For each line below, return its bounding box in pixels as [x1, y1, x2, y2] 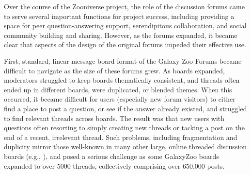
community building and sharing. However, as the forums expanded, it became [4, 30, 237, 40]
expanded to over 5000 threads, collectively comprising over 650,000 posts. [4, 160, 225, 171]
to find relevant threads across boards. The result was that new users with [4, 113, 225, 123]
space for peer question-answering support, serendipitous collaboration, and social [4, 20, 247, 31]
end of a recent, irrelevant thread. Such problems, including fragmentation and [4, 132, 237, 142]
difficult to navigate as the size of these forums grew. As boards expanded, [4, 65, 225, 75]
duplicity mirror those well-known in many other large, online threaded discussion [4, 141, 247, 152]
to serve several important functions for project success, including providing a [4, 11, 235, 21]
